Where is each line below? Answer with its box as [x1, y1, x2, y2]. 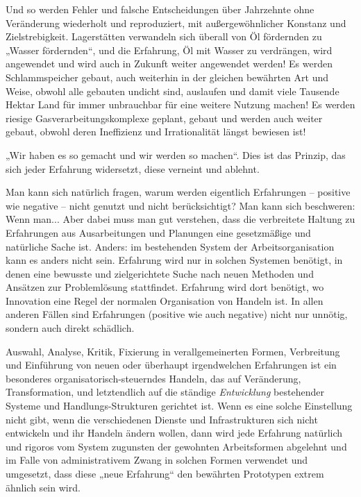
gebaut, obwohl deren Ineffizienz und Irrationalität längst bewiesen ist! [6, 124, 306, 139]
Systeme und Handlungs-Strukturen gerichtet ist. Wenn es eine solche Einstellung [6, 398, 353, 413]
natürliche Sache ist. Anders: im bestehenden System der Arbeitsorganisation [6, 239, 335, 253]
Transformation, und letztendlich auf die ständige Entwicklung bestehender [6, 385, 324, 399]
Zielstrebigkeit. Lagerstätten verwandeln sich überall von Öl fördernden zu [6, 29, 322, 44]
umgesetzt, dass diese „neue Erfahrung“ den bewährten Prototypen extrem [6, 466, 324, 480]
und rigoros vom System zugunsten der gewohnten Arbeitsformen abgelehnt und [6, 439, 347, 453]
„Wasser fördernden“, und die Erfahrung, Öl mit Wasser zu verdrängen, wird [6, 42, 333, 57]
